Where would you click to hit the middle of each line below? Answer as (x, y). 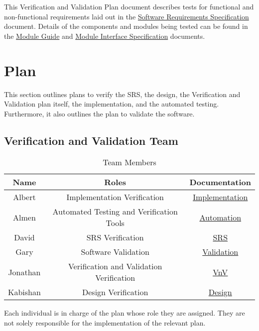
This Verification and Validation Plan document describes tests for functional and (129, 6)
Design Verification (115, 292)
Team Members (129, 162)
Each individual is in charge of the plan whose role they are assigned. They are (125, 313)
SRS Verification (115, 237)
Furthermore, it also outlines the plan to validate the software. (99, 113)
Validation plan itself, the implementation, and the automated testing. (112, 104)
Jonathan (24, 272)
